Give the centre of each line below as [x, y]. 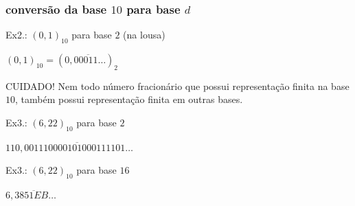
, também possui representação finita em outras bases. [129, 99]
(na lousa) [144, 35]
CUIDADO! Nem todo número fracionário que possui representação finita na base [177, 85]
